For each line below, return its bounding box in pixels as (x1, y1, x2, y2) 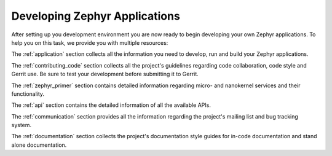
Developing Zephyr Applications (11, 9, 181, 23)
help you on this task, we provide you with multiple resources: (11, 39, 168, 46)
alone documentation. (11, 141, 67, 149)
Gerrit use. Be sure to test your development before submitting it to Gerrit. (11, 71, 199, 78)
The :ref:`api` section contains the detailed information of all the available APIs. (11, 101, 211, 109)
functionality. (11, 90, 45, 98)
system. (11, 122, 32, 129)
